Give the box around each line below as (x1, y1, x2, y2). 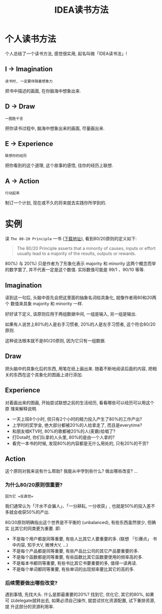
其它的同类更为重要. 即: (14, 526, 61, 531)
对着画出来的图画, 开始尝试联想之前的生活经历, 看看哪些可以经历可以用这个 (5, 400, 154, 405)
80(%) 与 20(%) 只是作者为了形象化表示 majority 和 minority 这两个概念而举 (5, 261, 156, 266)
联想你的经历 (5, 154, 27, 158)
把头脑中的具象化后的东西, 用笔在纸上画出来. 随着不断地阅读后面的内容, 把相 (5, 366, 157, 371)
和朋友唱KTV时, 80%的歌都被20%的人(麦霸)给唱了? (12, 428, 115, 434)
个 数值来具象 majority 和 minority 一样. (5, 300, 83, 306)
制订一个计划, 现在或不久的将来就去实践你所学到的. (5, 200, 107, 206)
